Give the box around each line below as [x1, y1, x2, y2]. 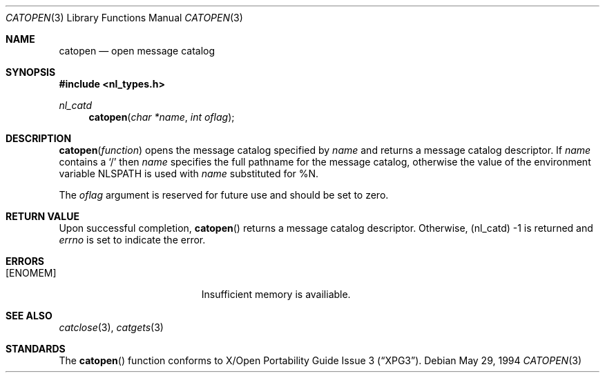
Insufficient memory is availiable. [201, 288, 351, 300]
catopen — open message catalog [59, 45, 215, 57]
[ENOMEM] [6, 267, 57, 279]
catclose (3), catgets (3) [59, 321, 164, 333]
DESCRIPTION [6, 132, 72, 144]
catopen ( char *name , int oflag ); [88, 111, 235, 123]
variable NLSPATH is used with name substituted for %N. [59, 168, 319, 179]
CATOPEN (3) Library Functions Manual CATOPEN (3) [6, 12, 243, 23]
